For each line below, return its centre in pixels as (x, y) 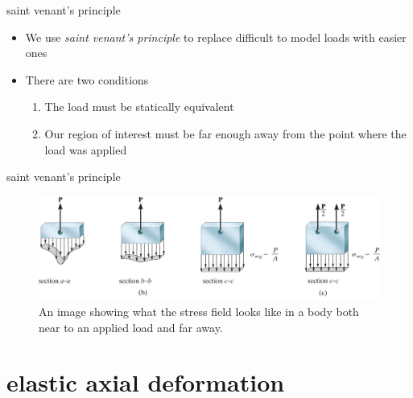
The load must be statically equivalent (139, 107)
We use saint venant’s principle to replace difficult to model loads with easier (216, 37)
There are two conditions (87, 79)
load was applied (86, 149)
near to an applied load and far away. (131, 327)
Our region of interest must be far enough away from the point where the (225, 133)
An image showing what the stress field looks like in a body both (199, 311)
